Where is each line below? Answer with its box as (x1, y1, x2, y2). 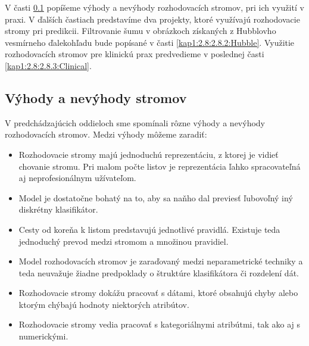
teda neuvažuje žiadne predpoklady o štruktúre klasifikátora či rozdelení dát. (18, 266, 299, 279)
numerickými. (18, 330, 68, 342)
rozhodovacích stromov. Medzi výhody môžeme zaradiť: (5, 128, 207, 141)
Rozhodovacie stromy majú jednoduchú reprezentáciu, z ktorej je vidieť (18, 148, 279, 160)
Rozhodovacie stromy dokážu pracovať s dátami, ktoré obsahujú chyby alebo (18, 286, 298, 299)
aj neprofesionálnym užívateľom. (18, 172, 136, 184)
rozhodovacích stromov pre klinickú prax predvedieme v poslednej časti (5, 48, 264, 60)
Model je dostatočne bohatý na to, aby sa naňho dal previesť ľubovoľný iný (18, 191, 293, 204)
